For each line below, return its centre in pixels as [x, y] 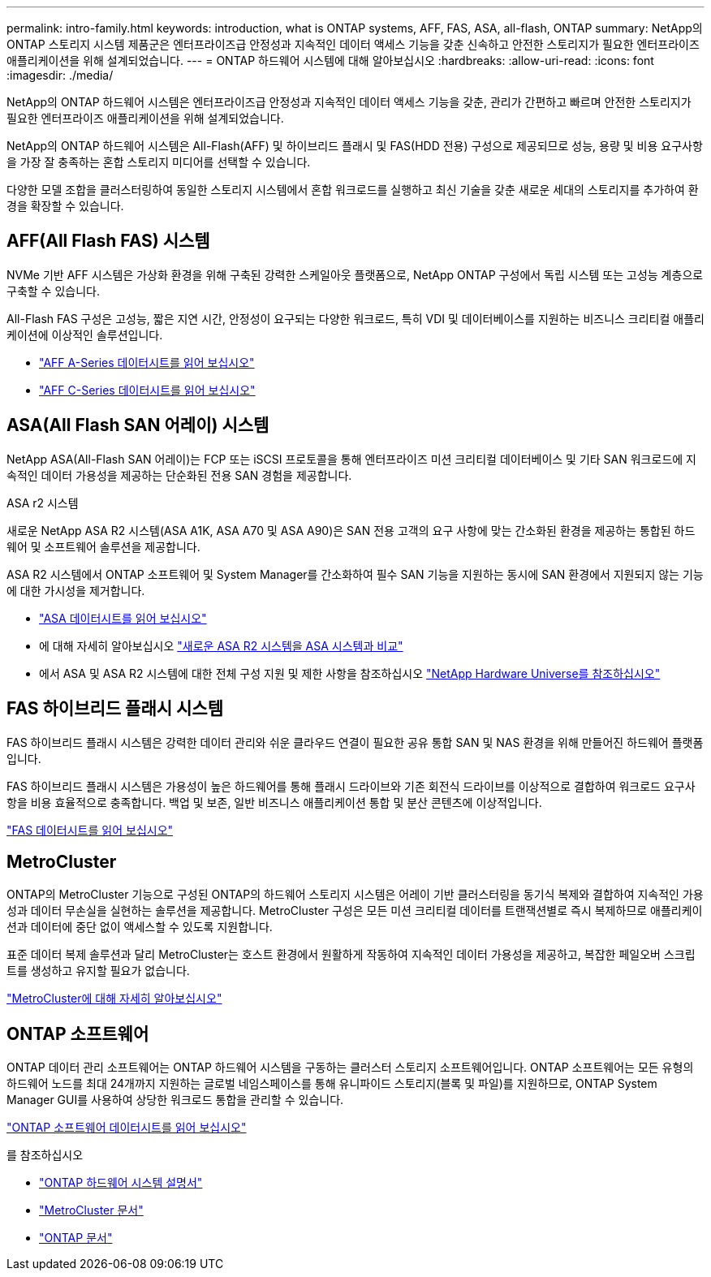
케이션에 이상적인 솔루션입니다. [85, 334]
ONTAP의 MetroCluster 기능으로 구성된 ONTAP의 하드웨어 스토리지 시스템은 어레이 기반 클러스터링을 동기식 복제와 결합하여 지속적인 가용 [355, 895]
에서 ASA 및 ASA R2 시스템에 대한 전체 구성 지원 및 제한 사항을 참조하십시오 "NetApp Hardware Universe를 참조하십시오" [350, 673]
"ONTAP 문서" [76, 1238]
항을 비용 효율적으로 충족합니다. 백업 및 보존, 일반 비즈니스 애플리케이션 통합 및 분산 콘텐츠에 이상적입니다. [274, 802]
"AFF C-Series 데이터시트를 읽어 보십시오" [147, 390]
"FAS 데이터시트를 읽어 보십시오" [90, 830]
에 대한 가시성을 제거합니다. [76, 590]
